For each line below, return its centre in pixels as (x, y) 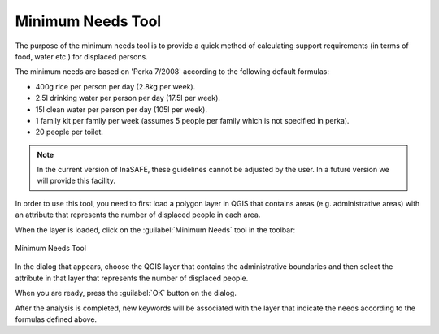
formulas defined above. (56, 319)
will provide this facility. (76, 181)
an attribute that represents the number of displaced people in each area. (138, 215)
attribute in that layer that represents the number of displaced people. (132, 278)
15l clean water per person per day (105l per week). (121, 109)
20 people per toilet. (69, 132)
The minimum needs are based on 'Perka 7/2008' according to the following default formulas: (172, 72)
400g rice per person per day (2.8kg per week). (115, 86)
